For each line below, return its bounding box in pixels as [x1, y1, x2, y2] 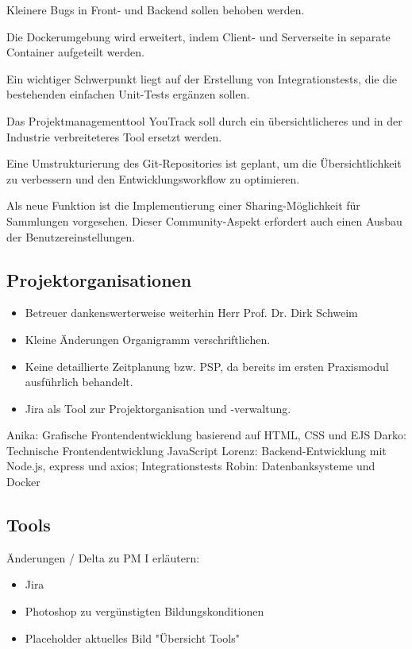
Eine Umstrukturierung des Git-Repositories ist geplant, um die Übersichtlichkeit [6, 155, 402, 172]
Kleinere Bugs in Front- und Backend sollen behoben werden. [6, 2, 305, 17]
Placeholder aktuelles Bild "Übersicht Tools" [25, 629, 240, 646]
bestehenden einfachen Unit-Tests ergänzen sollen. [6, 86, 250, 102]
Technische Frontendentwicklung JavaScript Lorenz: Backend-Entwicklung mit [6, 442, 387, 458]
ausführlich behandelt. [25, 373, 133, 390]
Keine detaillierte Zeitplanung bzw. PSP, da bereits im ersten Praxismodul [25, 357, 389, 374]
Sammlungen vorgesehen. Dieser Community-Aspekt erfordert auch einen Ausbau [6, 212, 402, 229]
